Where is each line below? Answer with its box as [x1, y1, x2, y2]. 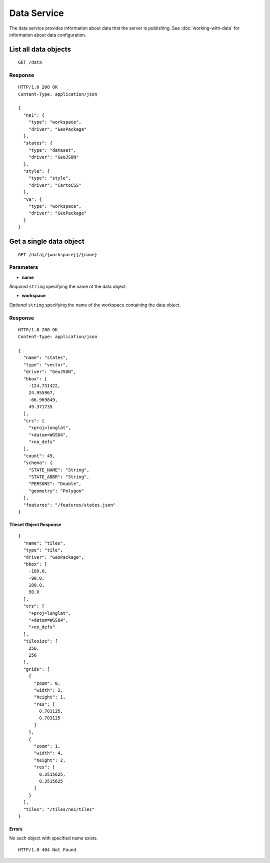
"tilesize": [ [23, 638, 58, 644]
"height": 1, [33, 694, 66, 700]
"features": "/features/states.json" [23, 502, 116, 508]
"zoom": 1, [33, 743, 60, 749]
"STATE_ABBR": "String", [28, 474, 89, 480]
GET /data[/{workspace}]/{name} [18, 252, 97, 257]
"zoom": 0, [33, 680, 60, 686]
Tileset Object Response [9, 521, 61, 528]
